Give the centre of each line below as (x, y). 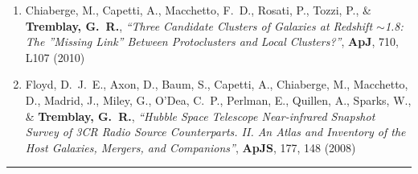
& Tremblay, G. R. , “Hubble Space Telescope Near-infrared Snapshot (200, 116)
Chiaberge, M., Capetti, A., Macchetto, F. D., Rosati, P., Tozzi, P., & (198, 10)
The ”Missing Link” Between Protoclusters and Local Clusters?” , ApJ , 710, (212, 41)
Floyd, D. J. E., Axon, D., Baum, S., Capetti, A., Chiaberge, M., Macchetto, (217, 84)
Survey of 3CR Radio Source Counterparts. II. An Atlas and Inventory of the (215, 132)
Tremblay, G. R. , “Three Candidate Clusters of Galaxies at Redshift (199, 25)
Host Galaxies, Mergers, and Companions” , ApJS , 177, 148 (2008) (191, 147)
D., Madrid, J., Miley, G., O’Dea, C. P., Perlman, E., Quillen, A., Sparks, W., (218, 99)
